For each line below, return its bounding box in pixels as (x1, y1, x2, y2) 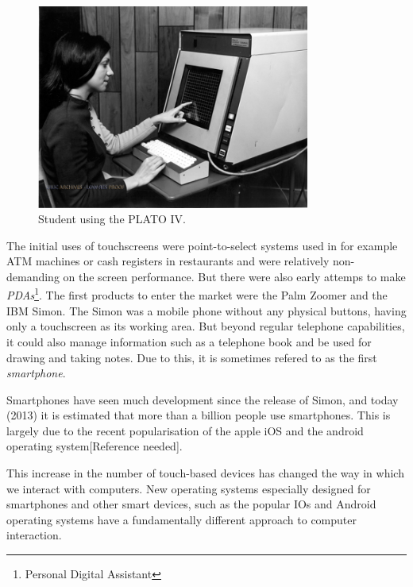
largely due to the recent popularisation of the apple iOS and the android (6, 422, 364, 438)
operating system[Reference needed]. (6, 438, 183, 454)
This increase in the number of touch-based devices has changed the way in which (6, 465, 404, 481)
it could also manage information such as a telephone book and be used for (6, 333, 372, 349)
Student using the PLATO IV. (38, 210, 186, 227)
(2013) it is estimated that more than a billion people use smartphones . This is (6, 407, 391, 423)
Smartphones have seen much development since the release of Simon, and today (6, 391, 399, 407)
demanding (6, 268, 60, 284)
